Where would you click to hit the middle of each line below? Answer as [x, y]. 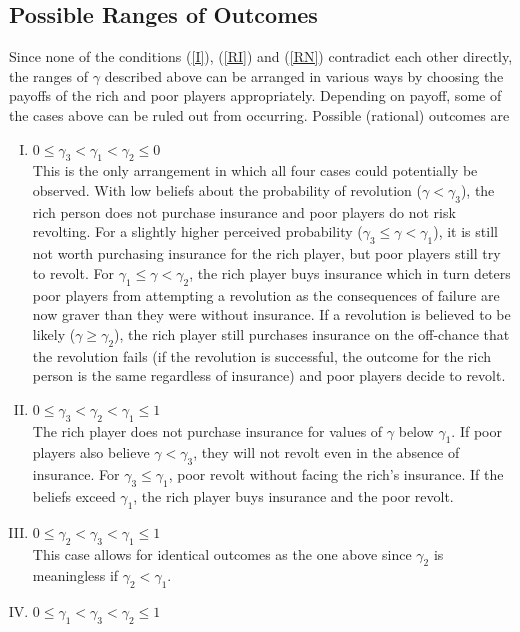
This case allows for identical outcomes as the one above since [222, 553]
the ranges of [49, 75]
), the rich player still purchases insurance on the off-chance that [312, 333]
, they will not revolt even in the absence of [326, 452]
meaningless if [75, 575]
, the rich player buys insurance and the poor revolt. [293, 495]
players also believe [91, 452]
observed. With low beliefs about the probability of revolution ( [227, 189]
